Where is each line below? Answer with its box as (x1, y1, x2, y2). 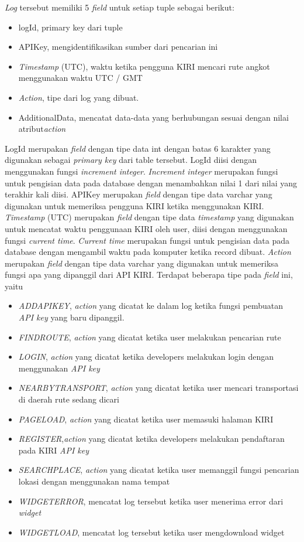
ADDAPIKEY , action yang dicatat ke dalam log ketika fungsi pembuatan (18, 299, 284, 312)
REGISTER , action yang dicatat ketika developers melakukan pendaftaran (18, 432, 285, 445)
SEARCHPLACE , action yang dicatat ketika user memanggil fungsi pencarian (18, 463, 299, 476)
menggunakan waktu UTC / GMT (18, 71, 143, 84)
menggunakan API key (18, 362, 100, 374)
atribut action (18, 122, 66, 135)
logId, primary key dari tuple (18, 21, 123, 33)
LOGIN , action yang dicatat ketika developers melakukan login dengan (18, 350, 274, 363)
